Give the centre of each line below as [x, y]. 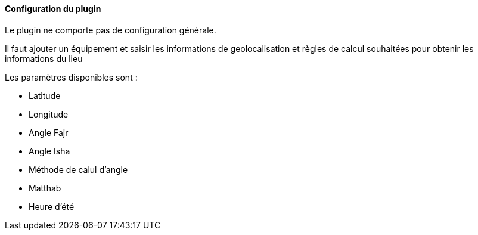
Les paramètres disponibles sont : [71, 77]
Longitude [49, 114]
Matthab [45, 188]
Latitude [45, 95]
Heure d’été [52, 206]
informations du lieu [44, 58]
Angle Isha [49, 151]
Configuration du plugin [53, 9]
